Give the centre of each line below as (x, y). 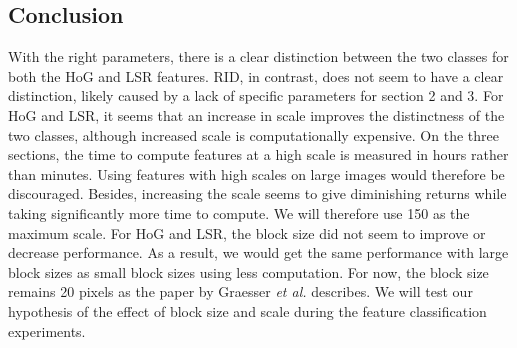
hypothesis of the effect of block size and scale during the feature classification (247, 310)
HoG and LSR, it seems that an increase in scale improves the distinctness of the (256, 114)
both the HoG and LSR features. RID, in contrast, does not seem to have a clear (256, 75)
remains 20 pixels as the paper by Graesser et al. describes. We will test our (240, 291)
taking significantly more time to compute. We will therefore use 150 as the (239, 212)
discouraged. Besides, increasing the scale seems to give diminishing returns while (257, 193)
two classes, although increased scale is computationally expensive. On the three (253, 134)
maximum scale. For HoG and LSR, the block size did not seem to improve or (247, 232)
